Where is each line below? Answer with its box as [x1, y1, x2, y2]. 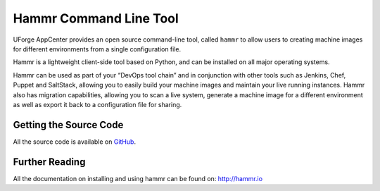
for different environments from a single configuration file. [13, 44, 182, 53]
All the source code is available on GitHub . [13, 137, 137, 146]
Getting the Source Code [13, 118, 124, 130]
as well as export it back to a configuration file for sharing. [13, 100, 182, 109]
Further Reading [13, 156, 86, 168]
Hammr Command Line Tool [13, 11, 179, 26]
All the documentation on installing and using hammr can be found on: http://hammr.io [13, 174, 263, 183]
